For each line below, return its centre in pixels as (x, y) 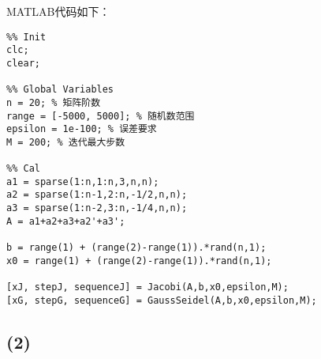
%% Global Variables (60, 90)
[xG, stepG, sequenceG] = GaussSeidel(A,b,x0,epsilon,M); (162, 300)
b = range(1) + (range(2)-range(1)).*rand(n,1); (136, 248)
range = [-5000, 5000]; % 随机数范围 (101, 116)
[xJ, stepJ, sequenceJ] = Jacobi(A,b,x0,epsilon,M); (147, 287)
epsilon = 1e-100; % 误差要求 (82, 129)
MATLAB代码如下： (58, 11)
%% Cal (23, 169)
